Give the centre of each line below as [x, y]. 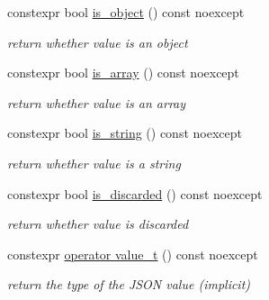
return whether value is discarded [98, 224]
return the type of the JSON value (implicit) [129, 284]
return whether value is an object [98, 42]
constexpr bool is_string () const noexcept [125, 133]
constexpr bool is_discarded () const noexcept [135, 193]
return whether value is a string [94, 163]
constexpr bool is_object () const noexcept [126, 12]
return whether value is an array [97, 102]
